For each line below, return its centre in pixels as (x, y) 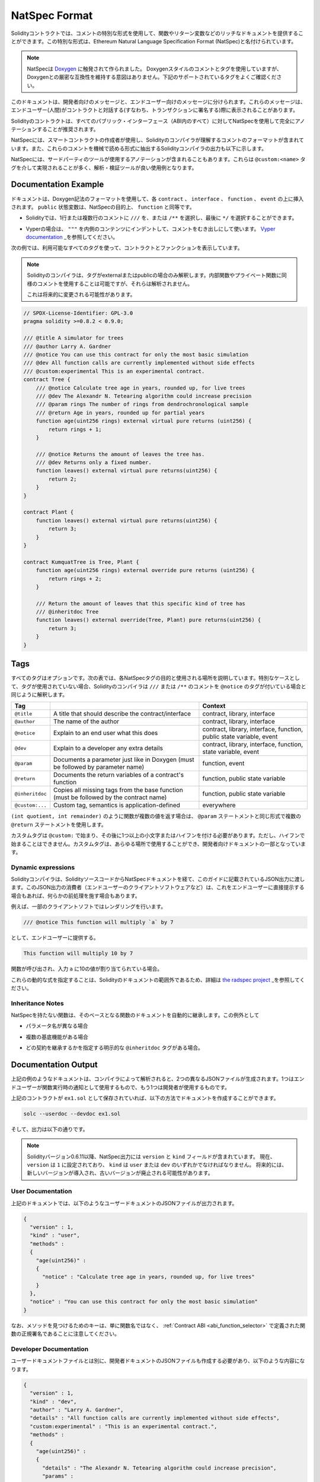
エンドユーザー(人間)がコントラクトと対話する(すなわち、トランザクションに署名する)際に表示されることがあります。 (155, 110)
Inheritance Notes (38, 1003)
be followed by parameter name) (99, 767)
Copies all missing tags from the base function (118, 790)
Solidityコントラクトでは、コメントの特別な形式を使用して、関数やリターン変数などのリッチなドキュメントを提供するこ (157, 33)
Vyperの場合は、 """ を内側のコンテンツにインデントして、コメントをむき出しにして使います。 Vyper (151, 229)
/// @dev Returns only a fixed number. (94, 463)
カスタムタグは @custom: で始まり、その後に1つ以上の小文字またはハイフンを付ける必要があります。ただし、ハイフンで (158, 835)
